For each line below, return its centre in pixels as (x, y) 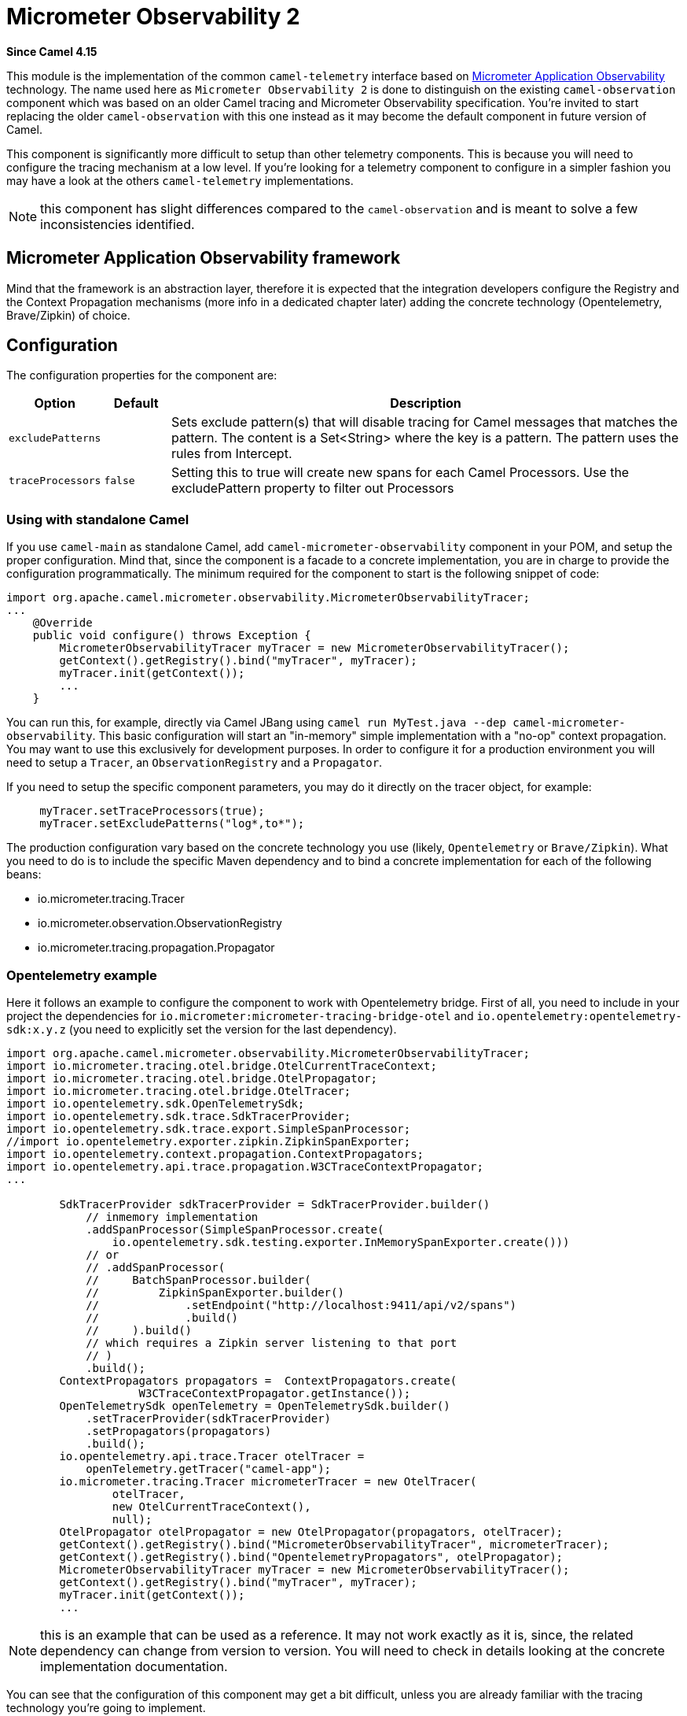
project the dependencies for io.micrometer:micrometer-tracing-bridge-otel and (240, 1015)
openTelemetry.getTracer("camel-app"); (209, 1468)
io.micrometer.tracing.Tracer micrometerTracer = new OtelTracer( (268, 1481)
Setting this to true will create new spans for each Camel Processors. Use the (400, 473)
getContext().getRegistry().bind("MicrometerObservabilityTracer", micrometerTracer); (334, 1544)
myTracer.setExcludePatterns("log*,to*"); (172, 824)
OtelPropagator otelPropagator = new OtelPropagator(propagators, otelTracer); (311, 1531)
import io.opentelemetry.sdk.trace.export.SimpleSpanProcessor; (209, 1128)
